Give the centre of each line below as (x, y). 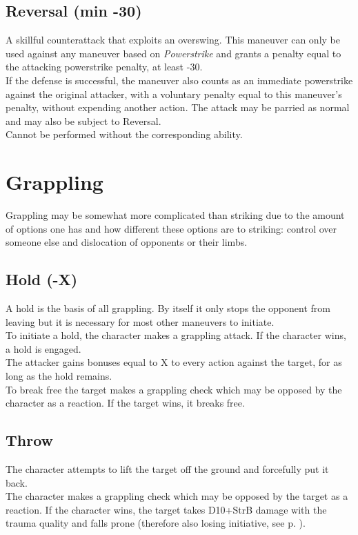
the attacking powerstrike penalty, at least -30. (104, 67)
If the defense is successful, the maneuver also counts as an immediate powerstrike (179, 80)
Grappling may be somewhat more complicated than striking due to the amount (175, 215)
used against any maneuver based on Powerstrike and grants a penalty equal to (173, 53)
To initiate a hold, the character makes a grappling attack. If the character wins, (176, 335)
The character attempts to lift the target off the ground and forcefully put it (167, 469)
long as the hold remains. (59, 376)
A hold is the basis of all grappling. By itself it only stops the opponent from (168, 308)
